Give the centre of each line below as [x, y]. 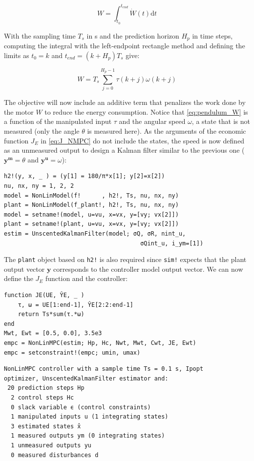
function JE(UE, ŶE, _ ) [44, 295]
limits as [17, 55]
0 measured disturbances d [55, 455]
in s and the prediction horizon [133, 35]
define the [19, 278]
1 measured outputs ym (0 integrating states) [88, 436]
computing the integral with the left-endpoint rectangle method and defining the [125, 46]
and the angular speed [152, 121]
